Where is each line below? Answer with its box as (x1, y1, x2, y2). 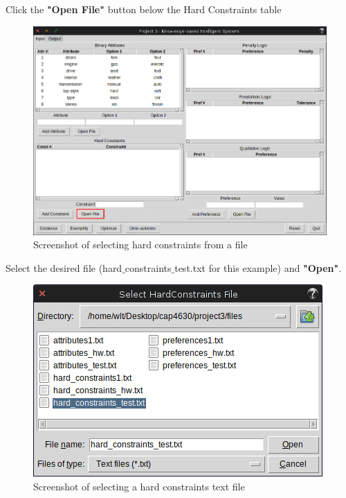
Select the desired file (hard (6, 260, 122, 275)
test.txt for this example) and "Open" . (174, 260, 342, 275)
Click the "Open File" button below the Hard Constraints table (6, 2, 282, 16)
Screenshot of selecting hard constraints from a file (33, 237, 248, 252)
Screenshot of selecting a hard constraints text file (33, 479, 245, 493)
